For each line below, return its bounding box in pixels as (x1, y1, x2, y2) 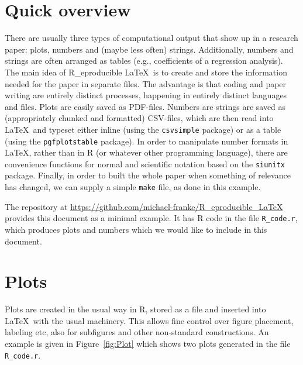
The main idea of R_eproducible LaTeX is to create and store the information (5, 66, 287, 78)
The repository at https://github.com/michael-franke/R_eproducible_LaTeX (5, 200, 283, 212)
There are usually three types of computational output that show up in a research (5, 32, 298, 44)
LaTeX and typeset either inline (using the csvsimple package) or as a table (5, 123, 281, 135)
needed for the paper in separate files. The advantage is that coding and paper (5, 77, 287, 89)
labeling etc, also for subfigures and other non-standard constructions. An (5, 326, 269, 338)
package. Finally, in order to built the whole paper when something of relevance (5, 169, 291, 181)
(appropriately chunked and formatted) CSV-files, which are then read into (5, 112, 274, 124)
